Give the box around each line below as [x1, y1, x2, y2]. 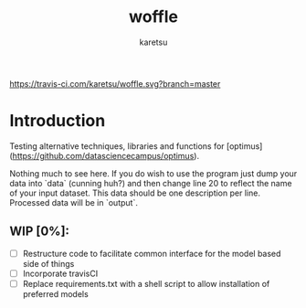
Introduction [9, 111, 106, 132]
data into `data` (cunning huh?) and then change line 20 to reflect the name [9, 177, 292, 188]
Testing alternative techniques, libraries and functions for [9, 140, 226, 152]
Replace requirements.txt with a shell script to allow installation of [22, 278, 270, 289]
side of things [22, 258, 75, 269]
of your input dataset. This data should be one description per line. [9, 187, 260, 198]
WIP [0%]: [9, 224, 70, 239]
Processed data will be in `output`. [9, 196, 139, 207]
